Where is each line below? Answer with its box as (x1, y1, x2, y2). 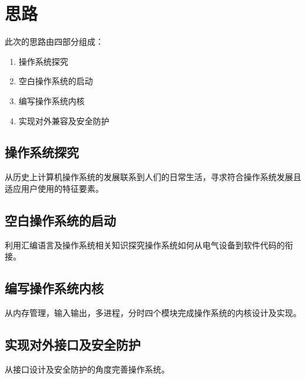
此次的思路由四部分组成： (5, 35, 104, 48)
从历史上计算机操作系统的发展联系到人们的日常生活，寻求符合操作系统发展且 (5, 171, 301, 183)
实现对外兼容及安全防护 (18, 114, 109, 127)
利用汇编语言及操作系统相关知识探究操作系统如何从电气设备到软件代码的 (5, 238, 285, 251)
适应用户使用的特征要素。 (5, 182, 104, 194)
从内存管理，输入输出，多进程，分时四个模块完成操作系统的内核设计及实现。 (5, 307, 301, 319)
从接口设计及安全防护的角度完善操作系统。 (5, 363, 169, 375)
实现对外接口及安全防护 (5, 335, 141, 354)
